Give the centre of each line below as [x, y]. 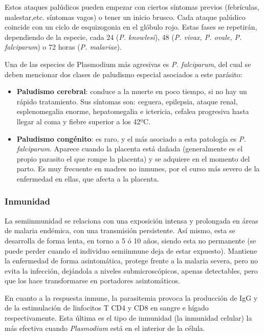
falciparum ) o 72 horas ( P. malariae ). [63, 47]
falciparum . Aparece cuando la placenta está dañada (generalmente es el [130, 149]
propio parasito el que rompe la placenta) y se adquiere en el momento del [133, 158]
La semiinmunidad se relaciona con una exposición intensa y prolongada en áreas [131, 220]
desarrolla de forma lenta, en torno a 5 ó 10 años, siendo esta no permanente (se [130, 240]
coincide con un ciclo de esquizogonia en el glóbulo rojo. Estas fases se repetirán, [131, 27]
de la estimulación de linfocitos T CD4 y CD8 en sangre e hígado [107, 308]
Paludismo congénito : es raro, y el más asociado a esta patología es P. [131, 138]
